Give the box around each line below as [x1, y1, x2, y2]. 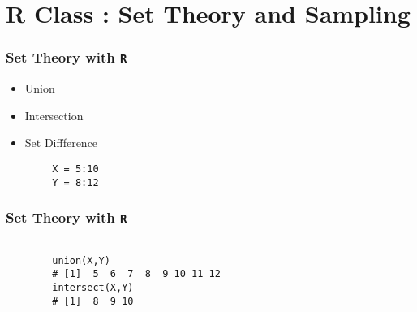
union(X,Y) [52, 254, 110, 266]
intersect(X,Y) [52, 282, 134, 293]
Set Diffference [24, 134, 98, 151]
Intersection [24, 106, 84, 123]
